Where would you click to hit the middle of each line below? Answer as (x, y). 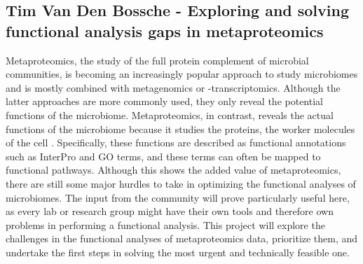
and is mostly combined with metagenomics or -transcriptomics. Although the (173, 87)
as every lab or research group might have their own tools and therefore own (170, 211)
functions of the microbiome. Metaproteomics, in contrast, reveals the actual (170, 114)
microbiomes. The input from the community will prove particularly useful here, (178, 197)
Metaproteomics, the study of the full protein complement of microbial (157, 60)
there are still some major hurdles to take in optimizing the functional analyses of (181, 183)
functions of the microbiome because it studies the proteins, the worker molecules (180, 128)
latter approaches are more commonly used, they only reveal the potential (164, 101)
